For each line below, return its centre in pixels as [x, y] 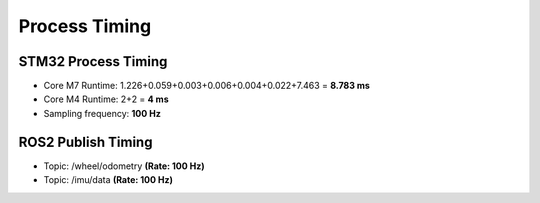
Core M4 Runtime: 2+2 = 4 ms [106, 99]
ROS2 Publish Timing [85, 141]
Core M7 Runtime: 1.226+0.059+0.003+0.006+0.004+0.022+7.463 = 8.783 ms [206, 86]
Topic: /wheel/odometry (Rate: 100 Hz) [124, 166]
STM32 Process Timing [93, 61]
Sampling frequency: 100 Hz [102, 113]
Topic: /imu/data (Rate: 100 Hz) [108, 180]
